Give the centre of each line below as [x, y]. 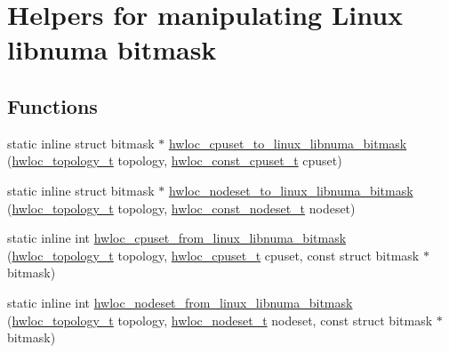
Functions [52, 105]
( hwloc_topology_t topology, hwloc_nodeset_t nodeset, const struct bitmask [220, 320]
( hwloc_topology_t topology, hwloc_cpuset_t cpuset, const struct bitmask [213, 255]
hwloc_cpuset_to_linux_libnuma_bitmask [288, 143]
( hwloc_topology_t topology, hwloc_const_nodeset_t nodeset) [181, 208]
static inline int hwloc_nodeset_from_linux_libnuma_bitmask [180, 302]
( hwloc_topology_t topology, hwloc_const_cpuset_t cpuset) [175, 160]
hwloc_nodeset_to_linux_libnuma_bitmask [291, 190]
